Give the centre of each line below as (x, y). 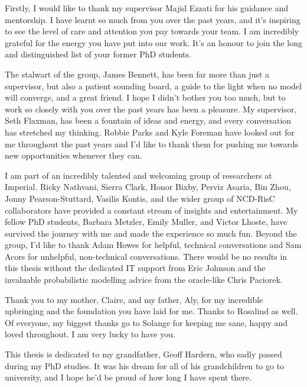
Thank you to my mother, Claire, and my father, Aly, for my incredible (134, 299)
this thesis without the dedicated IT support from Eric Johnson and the (135, 268)
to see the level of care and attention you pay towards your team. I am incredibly (152, 31)
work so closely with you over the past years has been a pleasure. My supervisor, (151, 109)
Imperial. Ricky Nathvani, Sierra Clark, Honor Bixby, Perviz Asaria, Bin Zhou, (148, 187)
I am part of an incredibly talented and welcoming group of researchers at (138, 175)
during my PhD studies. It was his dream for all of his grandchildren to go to (145, 365)
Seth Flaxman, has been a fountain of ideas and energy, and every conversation (148, 120)
